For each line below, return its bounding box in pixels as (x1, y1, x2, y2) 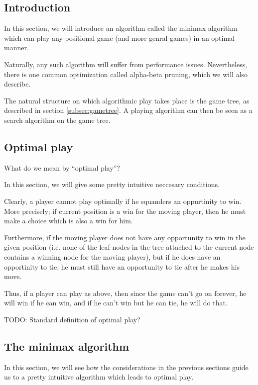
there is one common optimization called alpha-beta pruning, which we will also (4, 69, 248, 79)
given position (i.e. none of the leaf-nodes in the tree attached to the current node (4, 242, 254, 252)
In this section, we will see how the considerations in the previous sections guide (4, 362, 249, 372)
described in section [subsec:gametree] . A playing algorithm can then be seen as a (4, 105, 253, 115)
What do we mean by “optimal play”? (4, 162, 120, 173)
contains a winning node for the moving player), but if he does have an (4, 251, 221, 262)
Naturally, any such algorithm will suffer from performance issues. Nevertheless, (4, 59, 248, 69)
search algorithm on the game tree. (4, 114, 111, 125)
